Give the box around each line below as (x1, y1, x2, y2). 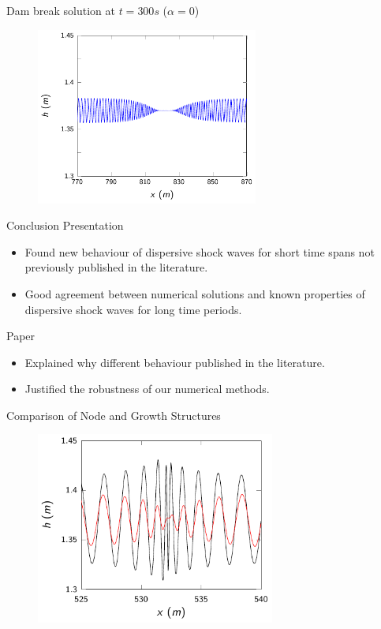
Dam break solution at (6, 2, 115, 18)
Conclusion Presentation (6, 217, 124, 234)
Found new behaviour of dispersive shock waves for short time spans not (24, 243, 375, 260)
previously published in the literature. (24, 259, 208, 275)
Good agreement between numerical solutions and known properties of (24, 285, 365, 301)
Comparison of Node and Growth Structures (6, 406, 221, 423)
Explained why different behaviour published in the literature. (24, 354, 325, 370)
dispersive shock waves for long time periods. (24, 301, 242, 317)
